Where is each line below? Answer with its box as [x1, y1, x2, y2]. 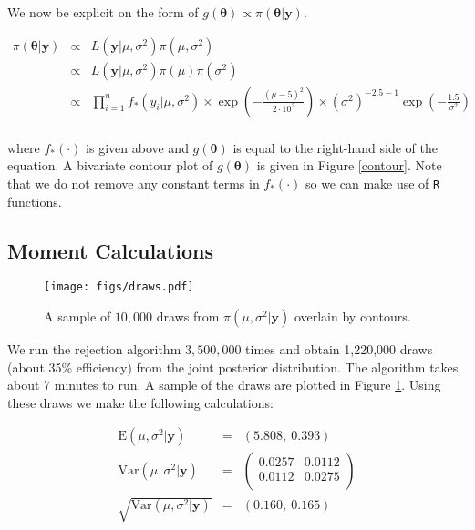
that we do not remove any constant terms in [7, 173, 260, 192]
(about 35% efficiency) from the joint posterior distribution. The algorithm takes [7, 357, 459, 376]
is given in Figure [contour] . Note [256, 156, 442, 175]
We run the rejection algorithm [7, 340, 181, 359]
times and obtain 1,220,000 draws [245, 340, 433, 359]
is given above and [86, 138, 189, 157]
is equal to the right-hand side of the [232, 138, 438, 157]
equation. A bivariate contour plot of [7, 156, 213, 175]
